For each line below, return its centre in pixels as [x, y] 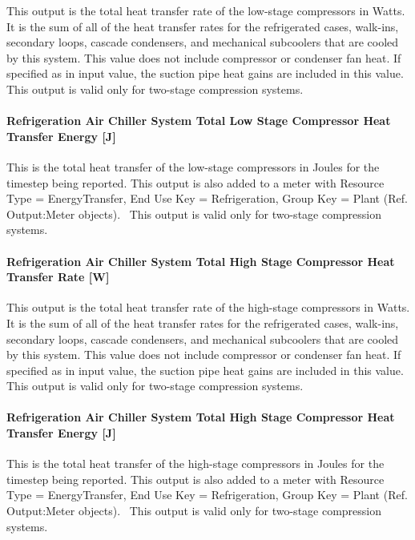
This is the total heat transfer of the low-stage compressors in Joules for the [193, 166]
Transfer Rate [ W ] [58, 277]
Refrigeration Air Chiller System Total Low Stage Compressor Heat [199, 121]
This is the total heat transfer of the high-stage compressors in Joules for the [195, 463]
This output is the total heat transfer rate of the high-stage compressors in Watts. [208, 307]
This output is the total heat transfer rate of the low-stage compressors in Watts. [206, 10]
